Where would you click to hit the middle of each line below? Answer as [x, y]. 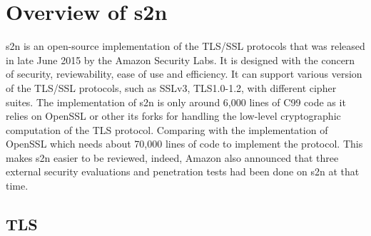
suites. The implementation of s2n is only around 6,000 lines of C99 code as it [176, 102]
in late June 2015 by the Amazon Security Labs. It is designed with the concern [181, 60]
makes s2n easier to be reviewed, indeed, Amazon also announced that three [172, 157]
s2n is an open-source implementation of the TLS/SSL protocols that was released [185, 46]
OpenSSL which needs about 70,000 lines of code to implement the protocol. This [184, 144]
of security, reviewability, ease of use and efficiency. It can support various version [184, 74]
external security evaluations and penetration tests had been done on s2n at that [183, 171]
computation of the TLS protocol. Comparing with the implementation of [167, 129]
